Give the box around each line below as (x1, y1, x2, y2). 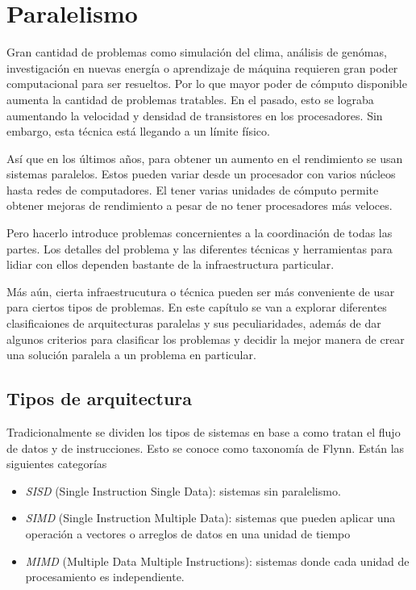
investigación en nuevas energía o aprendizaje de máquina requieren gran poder (6, 59, 398, 76)
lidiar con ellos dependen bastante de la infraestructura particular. (6, 256, 335, 273)
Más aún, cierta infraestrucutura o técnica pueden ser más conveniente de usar (6, 282, 395, 299)
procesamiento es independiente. (25, 568, 185, 585)
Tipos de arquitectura (6, 386, 193, 411)
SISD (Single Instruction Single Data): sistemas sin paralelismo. (25, 482, 341, 499)
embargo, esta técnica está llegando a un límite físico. (6, 123, 270, 140)
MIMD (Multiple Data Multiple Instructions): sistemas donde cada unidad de (25, 552, 410, 569)
